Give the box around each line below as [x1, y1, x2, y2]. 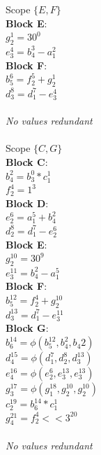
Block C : [6, 154, 48, 169]
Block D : [6, 195, 49, 210]
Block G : [6, 321, 49, 335]
